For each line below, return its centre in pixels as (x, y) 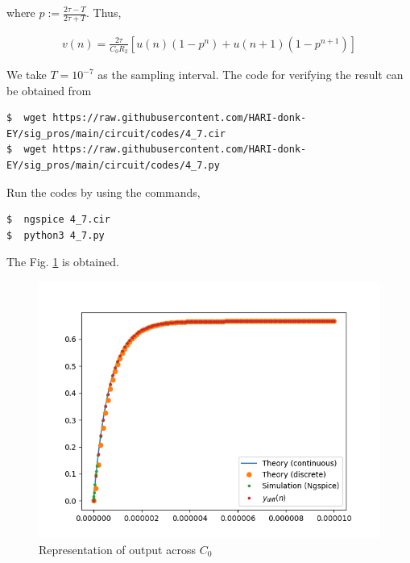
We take (27, 75)
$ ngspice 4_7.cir (58, 220)
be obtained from (49, 90)
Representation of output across (117, 549)
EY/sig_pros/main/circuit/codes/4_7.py (113, 166)
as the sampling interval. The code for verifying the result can (251, 75)
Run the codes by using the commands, (104, 192)
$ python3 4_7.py (56, 235)
